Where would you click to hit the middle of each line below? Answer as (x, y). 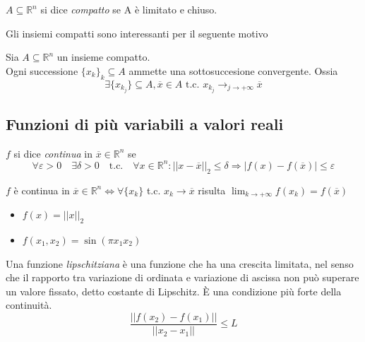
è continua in (42, 190)
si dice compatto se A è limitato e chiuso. (129, 9)
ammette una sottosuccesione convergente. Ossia (233, 70)
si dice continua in (53, 153)
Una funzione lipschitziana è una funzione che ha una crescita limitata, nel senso (180, 263)
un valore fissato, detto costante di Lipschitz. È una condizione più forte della (174, 291)
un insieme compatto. (103, 57)
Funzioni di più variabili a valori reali (145, 124)
